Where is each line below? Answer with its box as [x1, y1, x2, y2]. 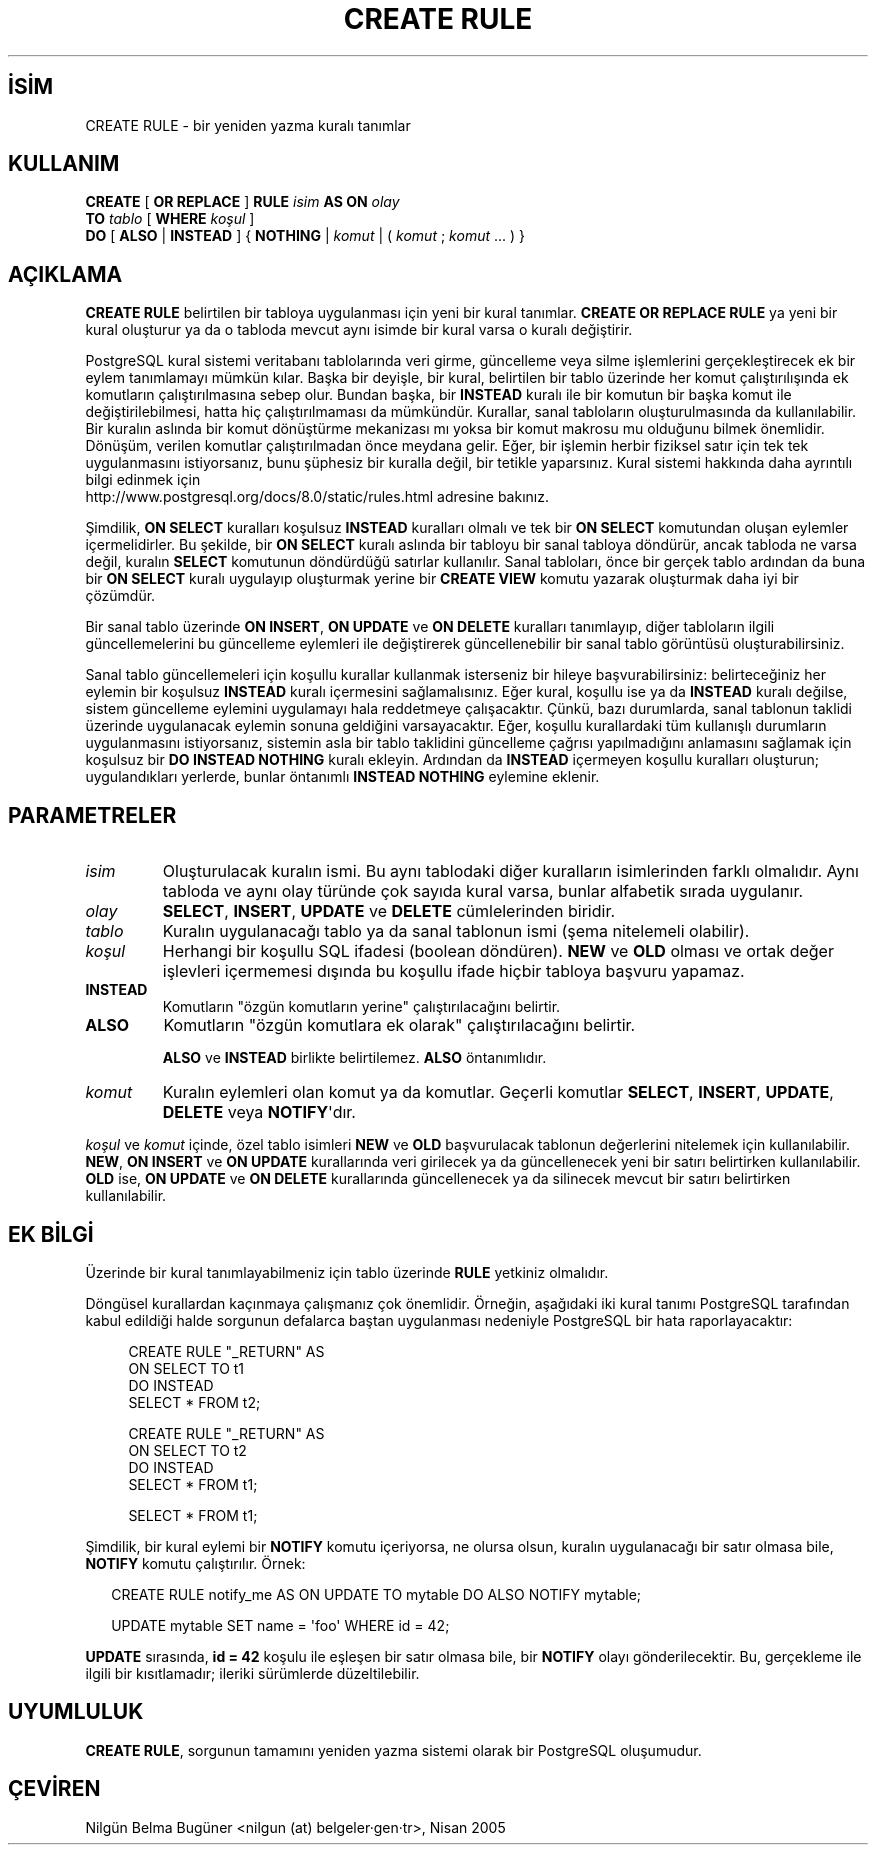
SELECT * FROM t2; [128, 1393, 261, 1411]
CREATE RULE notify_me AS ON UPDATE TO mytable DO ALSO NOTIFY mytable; [111, 1585, 642, 1603]
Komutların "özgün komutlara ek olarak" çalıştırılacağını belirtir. [163, 1015, 636, 1036]
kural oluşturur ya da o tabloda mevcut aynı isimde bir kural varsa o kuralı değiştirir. [85, 321, 633, 339]
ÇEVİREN [8, 1776, 101, 1802]
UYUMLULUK [8, 1699, 144, 1725]
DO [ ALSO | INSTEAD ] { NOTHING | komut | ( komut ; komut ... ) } [85, 227, 526, 245]
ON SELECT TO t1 [128, 1359, 245, 1377]
